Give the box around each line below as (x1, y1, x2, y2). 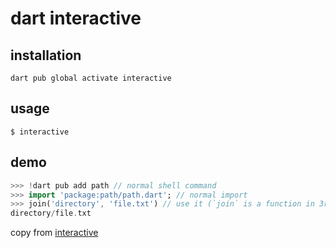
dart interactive (10, 7, 142, 30)
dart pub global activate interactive (10, 73, 172, 83)
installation (10, 47, 82, 64)
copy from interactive (10, 227, 99, 239)
